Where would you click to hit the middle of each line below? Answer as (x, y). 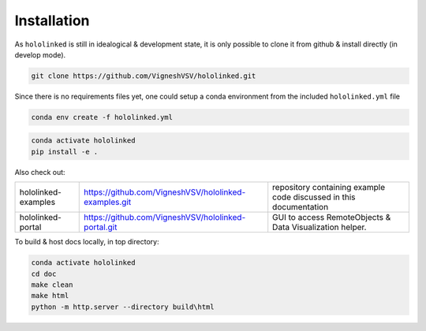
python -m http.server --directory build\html (123, 307)
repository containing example (329, 188)
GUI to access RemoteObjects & (332, 218)
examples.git (108, 203)
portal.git (101, 227)
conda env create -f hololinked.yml (102, 117)
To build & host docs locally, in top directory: (87, 242)
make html (50, 296)
